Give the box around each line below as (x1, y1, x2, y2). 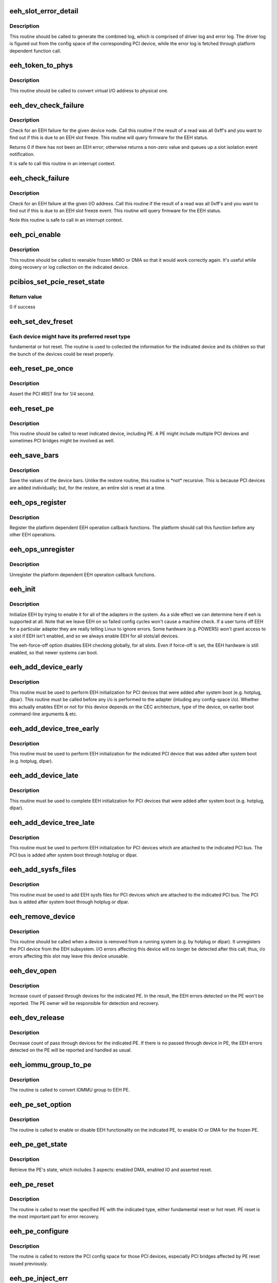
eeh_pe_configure (9, 1227, 69, 1236)
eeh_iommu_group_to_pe (9, 1060, 92, 1070)
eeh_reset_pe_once (9, 364, 74, 373)
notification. (9, 151, 35, 158)
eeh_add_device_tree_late (9, 818, 95, 827)
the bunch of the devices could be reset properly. (9, 351, 114, 357)
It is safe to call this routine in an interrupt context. (9, 161, 115, 167)
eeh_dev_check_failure (9, 101, 85, 110)
